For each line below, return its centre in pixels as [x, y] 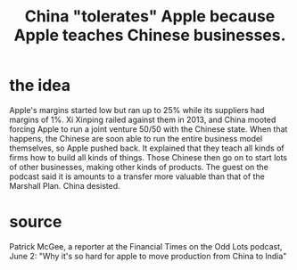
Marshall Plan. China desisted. [65, 185]
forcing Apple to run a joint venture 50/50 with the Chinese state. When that [148, 129]
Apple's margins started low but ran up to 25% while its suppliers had [137, 110]
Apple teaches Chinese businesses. [150, 35]
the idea [40, 86]
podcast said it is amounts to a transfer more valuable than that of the [137, 176]
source [36, 222]
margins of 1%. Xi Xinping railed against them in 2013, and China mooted [143, 119]
